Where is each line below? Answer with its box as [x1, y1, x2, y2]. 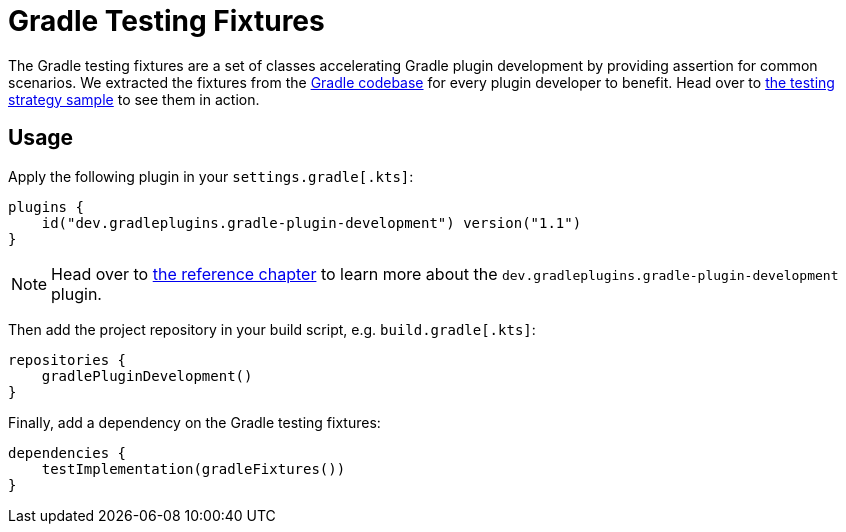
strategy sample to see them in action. [8, 90, 260, 108]
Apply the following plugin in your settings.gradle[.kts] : [8, 167, 414, 185]
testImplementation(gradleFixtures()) [41, 460, 346, 477]
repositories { [8, 351, 127, 368]
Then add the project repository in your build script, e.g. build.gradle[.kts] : [8, 320, 536, 338]
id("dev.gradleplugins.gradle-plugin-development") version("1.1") [41, 214, 582, 231]
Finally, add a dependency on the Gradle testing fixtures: [8, 413, 381, 431]
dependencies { [8, 444, 127, 461]
